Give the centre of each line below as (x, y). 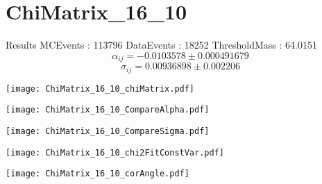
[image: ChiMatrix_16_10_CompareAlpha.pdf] (108, 110)
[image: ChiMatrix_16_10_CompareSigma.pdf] (108, 131)
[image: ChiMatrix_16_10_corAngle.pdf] (98, 174)
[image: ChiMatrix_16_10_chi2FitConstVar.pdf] (115, 152)
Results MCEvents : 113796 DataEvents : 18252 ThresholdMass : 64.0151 (161, 45)
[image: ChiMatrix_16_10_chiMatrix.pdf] (100, 89)
